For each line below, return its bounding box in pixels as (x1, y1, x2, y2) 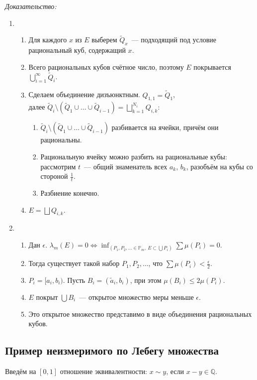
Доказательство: (5, 1, 57, 11)
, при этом (130, 275, 162, 285)
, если (166, 366, 184, 377)
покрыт (36, 292, 58, 302)
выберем (91, 34, 117, 45)
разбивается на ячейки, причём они (111, 122, 219, 132)
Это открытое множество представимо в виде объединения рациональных (28, 308, 252, 319)
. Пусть (63, 275, 86, 285)
